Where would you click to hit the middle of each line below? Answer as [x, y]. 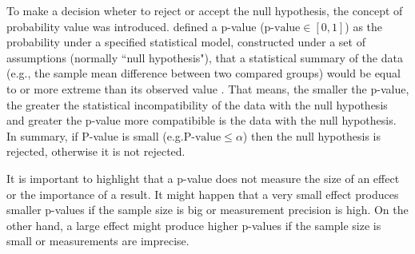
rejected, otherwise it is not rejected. [96, 151]
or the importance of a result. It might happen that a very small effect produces [203, 194]
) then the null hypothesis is [311, 135]
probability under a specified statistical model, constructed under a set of [186, 42]
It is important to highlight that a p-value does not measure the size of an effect [203, 178]
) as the [364, 26]
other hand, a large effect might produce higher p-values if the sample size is [194, 225]
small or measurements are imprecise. [98, 241]
